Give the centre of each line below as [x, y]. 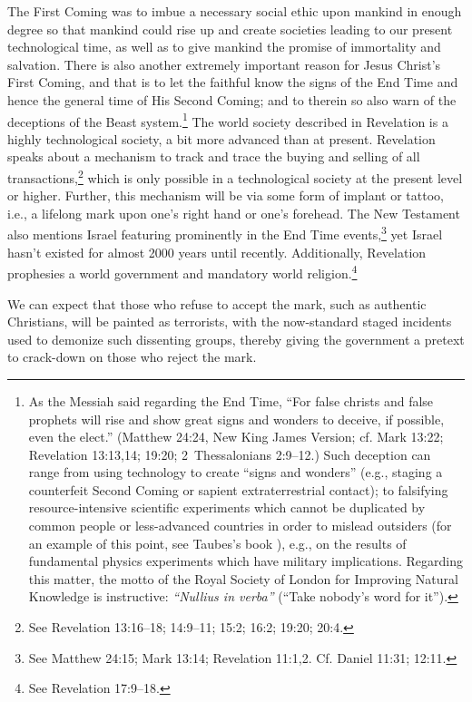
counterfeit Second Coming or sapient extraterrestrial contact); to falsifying [238, 489]
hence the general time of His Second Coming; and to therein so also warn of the [232, 99]
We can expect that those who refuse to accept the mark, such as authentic [217, 303]
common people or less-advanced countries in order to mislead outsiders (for [240, 526]
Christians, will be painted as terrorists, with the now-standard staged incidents [230, 322]
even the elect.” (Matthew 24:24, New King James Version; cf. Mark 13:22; [236, 437]
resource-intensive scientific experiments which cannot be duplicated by [227, 507]
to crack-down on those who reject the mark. [132, 357]
